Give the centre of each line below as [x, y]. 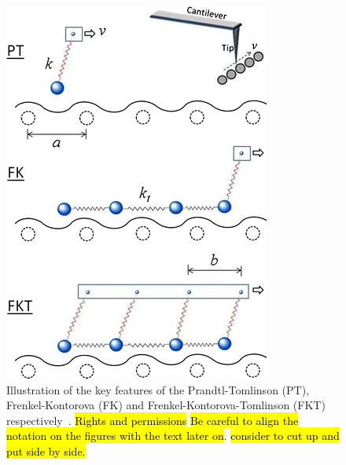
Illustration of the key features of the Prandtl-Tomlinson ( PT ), [158, 389]
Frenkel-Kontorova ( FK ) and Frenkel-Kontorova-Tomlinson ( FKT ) [166, 405]
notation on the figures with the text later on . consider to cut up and [173, 436]
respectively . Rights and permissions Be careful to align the [153, 420]
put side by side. [46, 450]
